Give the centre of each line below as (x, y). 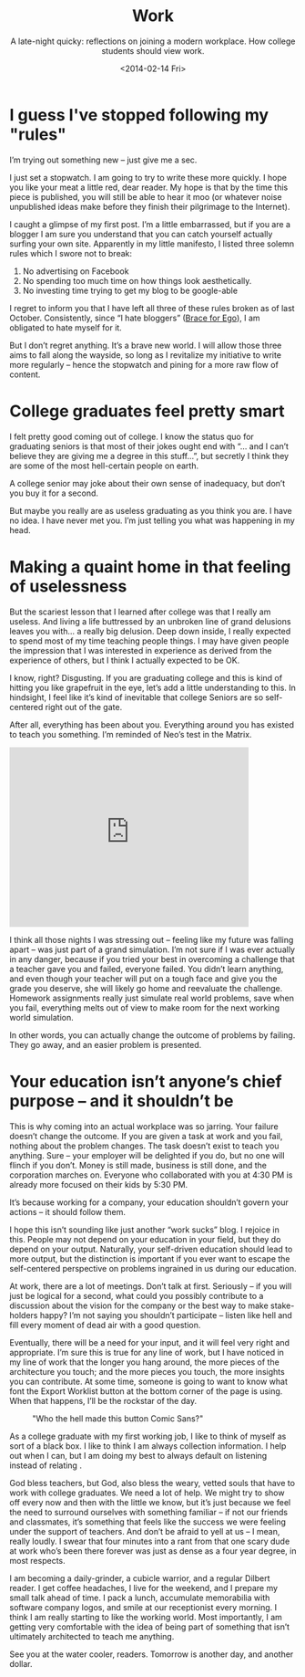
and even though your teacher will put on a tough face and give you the (143, 979)
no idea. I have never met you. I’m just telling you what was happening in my (152, 520)
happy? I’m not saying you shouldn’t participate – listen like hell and (166, 1315)
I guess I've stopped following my (139, 115)
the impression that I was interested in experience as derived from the (141, 650)
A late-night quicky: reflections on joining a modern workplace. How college (153, 41)
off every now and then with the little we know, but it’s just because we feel (150, 1502)
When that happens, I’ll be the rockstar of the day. (103, 1400)
